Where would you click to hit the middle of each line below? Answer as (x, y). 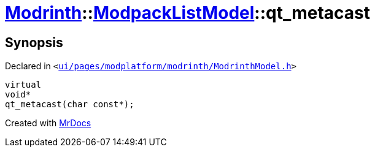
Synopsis (34, 42)
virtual (23, 85)
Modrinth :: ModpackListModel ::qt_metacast (188, 13)
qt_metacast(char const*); (70, 104)
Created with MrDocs (48, 123)
